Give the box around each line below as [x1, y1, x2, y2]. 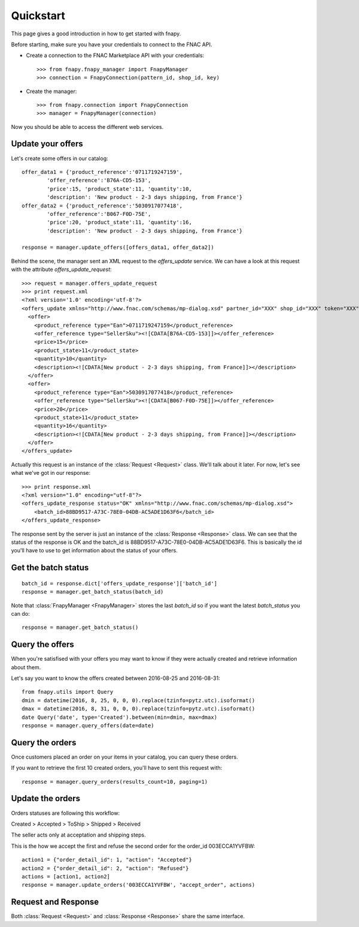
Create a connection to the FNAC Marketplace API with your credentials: [26, 52, 205, 59]
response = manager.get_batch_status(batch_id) [22, 588, 164, 595]
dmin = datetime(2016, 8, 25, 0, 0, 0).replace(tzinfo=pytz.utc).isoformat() [22, 697, 255, 704]
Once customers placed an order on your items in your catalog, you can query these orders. [11, 753, 239, 760]
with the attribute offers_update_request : [11, 266, 112, 273]
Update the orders [11, 793, 81, 803]
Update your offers [11, 139, 83, 149]
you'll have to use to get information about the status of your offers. [11, 547, 178, 554]
